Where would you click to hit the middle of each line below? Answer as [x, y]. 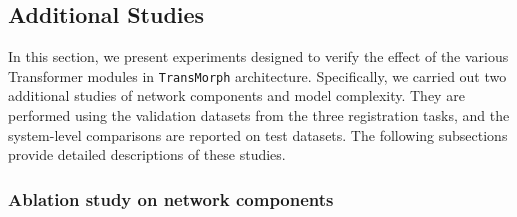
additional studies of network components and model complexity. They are [236, 95]
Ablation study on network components [171, 198]
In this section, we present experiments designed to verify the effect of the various [258, 56]
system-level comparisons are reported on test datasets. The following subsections [258, 134]
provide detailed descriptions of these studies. [147, 154]
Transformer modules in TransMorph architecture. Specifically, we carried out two [257, 75]
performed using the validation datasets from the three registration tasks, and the [259, 115]
